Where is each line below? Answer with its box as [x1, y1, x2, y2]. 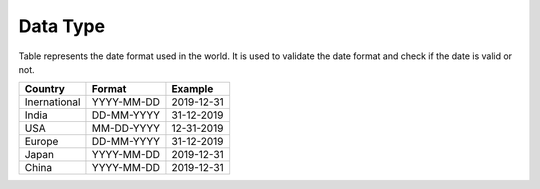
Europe [24, 135, 59, 149]
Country [24, 82, 65, 96]
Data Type [18, 15, 105, 37]
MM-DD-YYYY [91, 121, 160, 135]
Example [171, 82, 214, 96]
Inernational [24, 95, 81, 109]
